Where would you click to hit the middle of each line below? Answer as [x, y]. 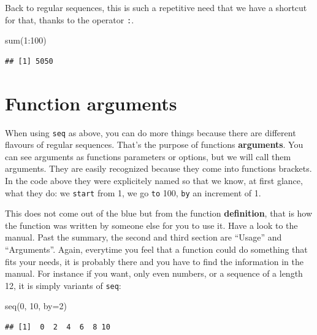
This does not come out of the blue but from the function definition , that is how [159, 213]
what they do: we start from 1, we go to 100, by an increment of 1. [133, 192]
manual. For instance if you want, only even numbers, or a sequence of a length [154, 273]
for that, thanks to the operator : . [70, 19]
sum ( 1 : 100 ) [26, 40]
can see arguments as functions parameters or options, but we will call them [148, 156]
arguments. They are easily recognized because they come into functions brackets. [158, 168]
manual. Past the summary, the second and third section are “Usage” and [143, 237]
